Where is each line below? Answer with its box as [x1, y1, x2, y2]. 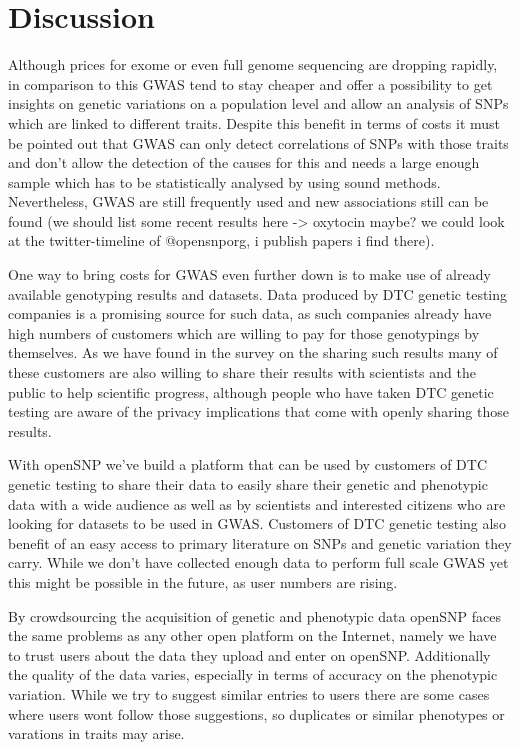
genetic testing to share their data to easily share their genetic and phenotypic [8, 474, 488, 494]
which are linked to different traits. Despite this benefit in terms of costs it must [8, 112, 501, 133]
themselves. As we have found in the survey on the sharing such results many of [8, 342, 498, 363]
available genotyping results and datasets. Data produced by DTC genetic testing [8, 283, 508, 304]
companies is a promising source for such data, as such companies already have [8, 303, 492, 324]
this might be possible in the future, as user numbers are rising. [8, 571, 398, 592]
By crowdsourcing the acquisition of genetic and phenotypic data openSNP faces [8, 605, 502, 626]
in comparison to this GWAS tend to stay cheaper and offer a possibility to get [8, 73, 493, 94]
